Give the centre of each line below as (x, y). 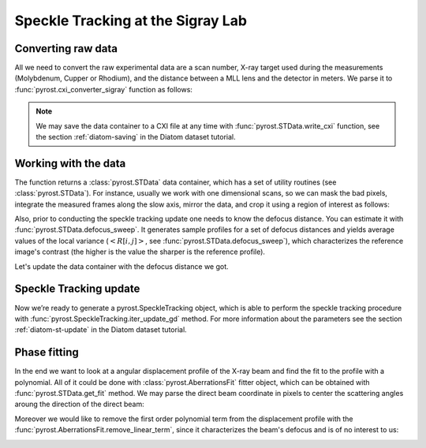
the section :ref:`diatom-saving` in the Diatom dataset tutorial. (136, 137)
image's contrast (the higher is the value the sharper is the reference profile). (140, 252)
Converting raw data (66, 49)
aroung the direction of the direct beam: (80, 404)
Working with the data (70, 163)
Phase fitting (47, 352)
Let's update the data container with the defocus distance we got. (121, 266)
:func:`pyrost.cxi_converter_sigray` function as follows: (104, 89)
